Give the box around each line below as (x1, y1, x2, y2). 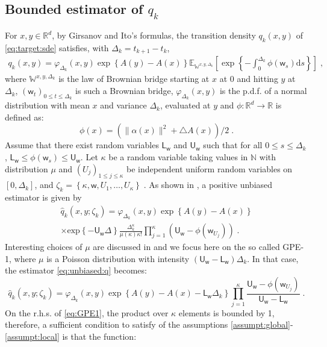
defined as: (5, 110, 44, 123)
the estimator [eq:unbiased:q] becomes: (5, 264, 147, 277)
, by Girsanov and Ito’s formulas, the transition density (52, 29, 256, 41)
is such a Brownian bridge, (75, 84, 173, 97)
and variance (100, 99, 147, 111)
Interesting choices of (5, 240, 83, 253)
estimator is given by (5, 191, 82, 204)
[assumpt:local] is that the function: (5, 330, 137, 342)
